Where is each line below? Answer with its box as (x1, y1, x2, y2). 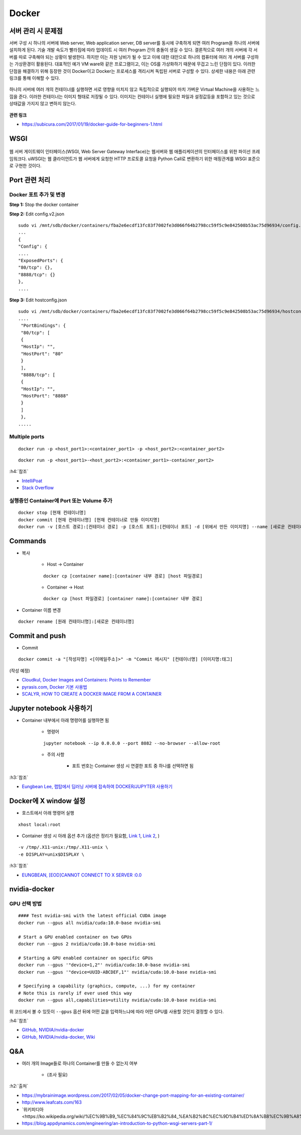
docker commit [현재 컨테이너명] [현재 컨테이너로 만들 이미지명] (18, 517, 160, 522)
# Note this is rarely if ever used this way (18, 990, 132, 996)
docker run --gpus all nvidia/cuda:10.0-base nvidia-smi (18, 920, 162, 926)
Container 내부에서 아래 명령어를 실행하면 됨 (22, 717, 109, 723)
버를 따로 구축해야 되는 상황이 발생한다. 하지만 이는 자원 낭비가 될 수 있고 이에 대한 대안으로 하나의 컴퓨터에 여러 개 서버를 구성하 (9, 54, 259, 60)
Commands (9, 536, 47, 545)
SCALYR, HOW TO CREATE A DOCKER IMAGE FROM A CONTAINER (22, 691, 162, 697)
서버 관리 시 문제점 (9, 27, 63, 35)
